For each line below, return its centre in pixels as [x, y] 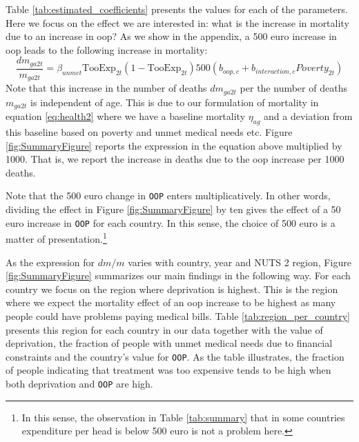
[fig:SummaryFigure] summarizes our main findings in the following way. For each [178, 275]
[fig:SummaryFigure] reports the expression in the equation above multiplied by [174, 145]
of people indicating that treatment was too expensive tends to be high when [168, 370]
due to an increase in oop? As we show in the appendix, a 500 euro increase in [171, 36]
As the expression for [50, 262]
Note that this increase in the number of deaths [106, 88]
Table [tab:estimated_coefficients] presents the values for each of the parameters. [177, 9]
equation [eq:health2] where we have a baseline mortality [126, 116]
